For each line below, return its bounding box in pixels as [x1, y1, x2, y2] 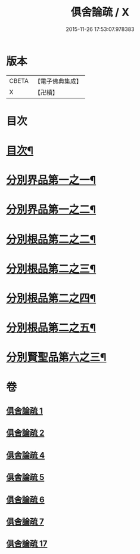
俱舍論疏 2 [6, 428, 45, 438]
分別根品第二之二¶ [6, 232, 97, 246]
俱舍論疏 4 [6, 450, 45, 460]
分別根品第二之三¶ [6, 262, 97, 275]
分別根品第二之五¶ [6, 321, 97, 335]
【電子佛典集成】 [34, 77, 82, 85]
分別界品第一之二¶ [6, 203, 97, 217]
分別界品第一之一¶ [6, 174, 97, 187]
